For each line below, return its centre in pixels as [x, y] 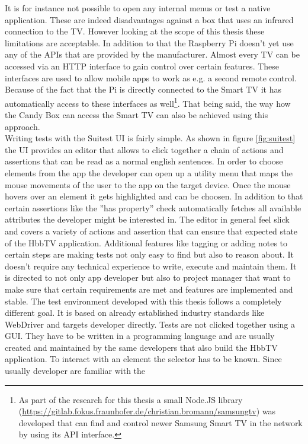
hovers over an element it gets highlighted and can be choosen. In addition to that [154, 196]
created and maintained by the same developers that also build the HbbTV [141, 347]
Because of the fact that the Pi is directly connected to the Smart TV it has [143, 89]
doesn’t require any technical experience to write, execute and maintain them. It [151, 266]
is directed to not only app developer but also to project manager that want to [148, 277]
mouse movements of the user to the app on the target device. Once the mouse [148, 184]
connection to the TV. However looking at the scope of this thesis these [135, 31]
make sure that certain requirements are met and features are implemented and [149, 289]
